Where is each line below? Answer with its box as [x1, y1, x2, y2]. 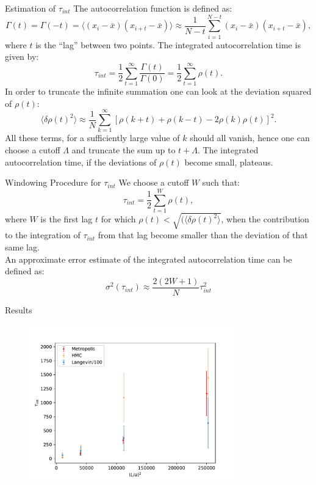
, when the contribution [221, 213, 309, 225]
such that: [202, 176, 240, 189]
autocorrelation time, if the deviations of [5, 155, 157, 168]
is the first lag [40, 213, 93, 225]
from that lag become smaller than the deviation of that [98, 228, 308, 241]
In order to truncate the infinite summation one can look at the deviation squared [5, 85, 312, 98]
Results [5, 303, 32, 316]
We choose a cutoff [118, 176, 189, 189]
